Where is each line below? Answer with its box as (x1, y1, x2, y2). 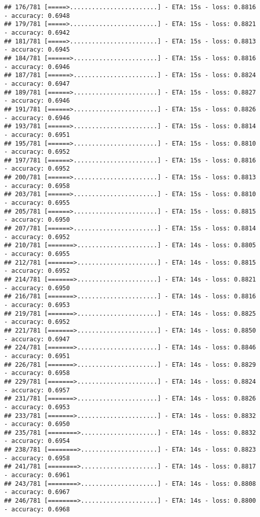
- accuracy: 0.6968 (4, 505, 70, 513)
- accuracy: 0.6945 (4, 46, 70, 54)
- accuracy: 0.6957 (4, 386, 70, 394)
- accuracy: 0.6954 (4, 437, 70, 445)
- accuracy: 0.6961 (4, 472, 70, 479)
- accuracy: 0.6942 (4, 29, 70, 36)
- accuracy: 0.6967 (4, 488, 70, 496)
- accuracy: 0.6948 (4, 12, 70, 19)
